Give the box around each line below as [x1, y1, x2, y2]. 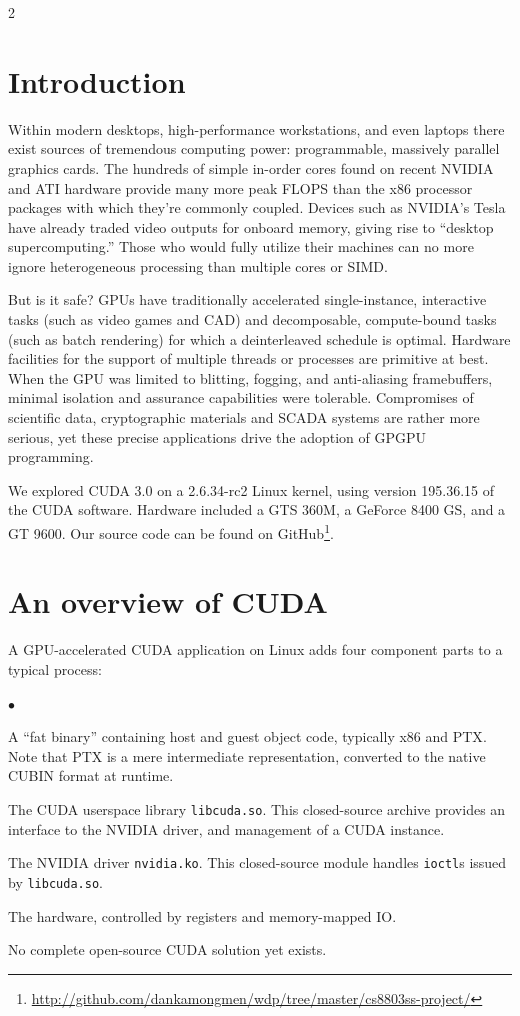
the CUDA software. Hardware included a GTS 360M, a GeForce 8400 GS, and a [8, 499, 506, 520]
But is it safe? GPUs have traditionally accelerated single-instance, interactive [8, 289, 487, 310]
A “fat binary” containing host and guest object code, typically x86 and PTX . [8, 726, 487, 747]
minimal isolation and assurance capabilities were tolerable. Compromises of [8, 387, 474, 408]
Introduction [8, 60, 186, 101]
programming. [8, 446, 94, 467]
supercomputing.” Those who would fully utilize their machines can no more [8, 236, 474, 257]
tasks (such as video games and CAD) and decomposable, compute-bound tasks [8, 309, 497, 330]
